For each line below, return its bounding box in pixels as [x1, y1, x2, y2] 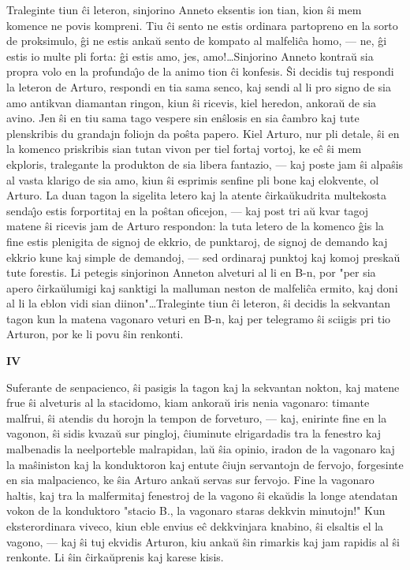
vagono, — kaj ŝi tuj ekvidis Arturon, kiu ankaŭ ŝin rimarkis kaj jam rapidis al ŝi [6, 533, 400, 550]
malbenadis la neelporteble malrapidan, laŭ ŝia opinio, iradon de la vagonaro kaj [6, 441, 395, 457]
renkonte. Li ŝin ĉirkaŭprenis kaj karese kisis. [6, 549, 224, 565]
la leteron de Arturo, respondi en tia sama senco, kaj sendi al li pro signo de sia [6, 78, 391, 95]
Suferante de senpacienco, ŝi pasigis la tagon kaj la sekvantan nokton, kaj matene [6, 378, 400, 395]
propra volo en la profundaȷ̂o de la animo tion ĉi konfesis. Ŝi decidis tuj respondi [6, 63, 394, 80]
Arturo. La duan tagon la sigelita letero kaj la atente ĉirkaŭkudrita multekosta [6, 187, 387, 203]
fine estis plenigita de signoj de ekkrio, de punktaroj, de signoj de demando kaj [6, 233, 388, 249]
